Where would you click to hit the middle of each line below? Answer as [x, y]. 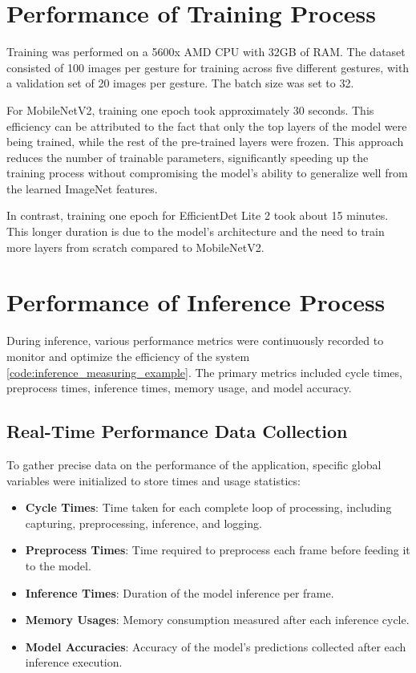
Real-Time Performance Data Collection [177, 431]
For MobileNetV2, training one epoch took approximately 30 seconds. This [190, 109]
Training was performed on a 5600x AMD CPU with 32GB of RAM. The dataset [206, 52]
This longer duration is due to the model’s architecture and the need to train [196, 231]
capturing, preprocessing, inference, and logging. [143, 523]
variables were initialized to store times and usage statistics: [153, 480]
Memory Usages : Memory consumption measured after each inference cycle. [217, 620]
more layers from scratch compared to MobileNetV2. [135, 247]
